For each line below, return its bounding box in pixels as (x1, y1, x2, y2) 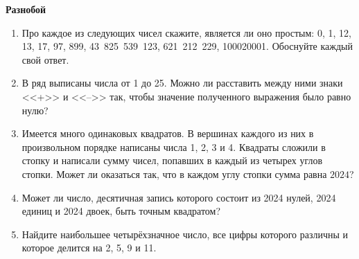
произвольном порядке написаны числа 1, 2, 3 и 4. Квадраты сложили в (21, 139, 326, 154)
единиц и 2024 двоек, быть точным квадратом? (21, 204, 221, 218)
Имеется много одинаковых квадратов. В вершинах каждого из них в (21, 126, 314, 141)
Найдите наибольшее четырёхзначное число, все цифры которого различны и (21, 226, 349, 241)
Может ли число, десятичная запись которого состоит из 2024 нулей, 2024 (21, 190, 336, 204)
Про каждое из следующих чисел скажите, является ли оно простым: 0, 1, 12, (21, 25, 351, 39)
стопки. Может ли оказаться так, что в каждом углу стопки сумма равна (21, 166, 327, 181)
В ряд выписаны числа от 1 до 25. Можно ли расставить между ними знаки (21, 75, 343, 90)
